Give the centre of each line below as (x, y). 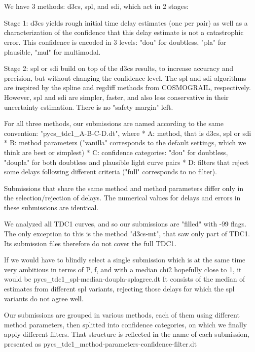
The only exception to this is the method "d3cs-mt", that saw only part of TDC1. (127, 234)
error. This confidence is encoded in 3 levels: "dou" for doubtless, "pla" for (115, 42)
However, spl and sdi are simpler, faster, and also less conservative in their (116, 97)
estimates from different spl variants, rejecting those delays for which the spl (119, 289)
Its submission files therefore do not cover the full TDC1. (90, 243)
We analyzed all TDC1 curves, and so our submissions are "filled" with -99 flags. (125, 224)
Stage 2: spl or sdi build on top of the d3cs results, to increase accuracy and (119, 68)
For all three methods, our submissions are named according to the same (114, 123)
